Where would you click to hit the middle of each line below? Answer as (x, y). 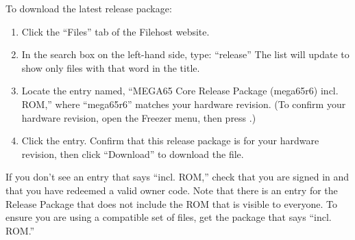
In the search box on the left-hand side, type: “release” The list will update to (185, 54)
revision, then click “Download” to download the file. (133, 154)
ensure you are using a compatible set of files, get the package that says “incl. (169, 217)
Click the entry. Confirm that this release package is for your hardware (170, 141)
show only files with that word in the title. (111, 67)
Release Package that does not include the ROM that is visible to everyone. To (171, 203)
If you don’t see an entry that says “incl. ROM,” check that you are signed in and (177, 177)
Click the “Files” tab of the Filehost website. (115, 31)
